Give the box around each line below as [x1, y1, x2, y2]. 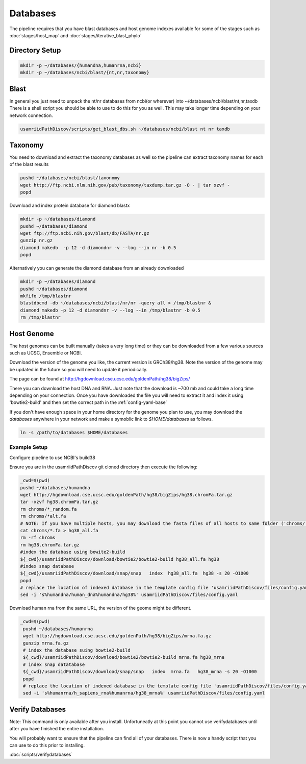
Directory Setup [9, 46, 61, 55]
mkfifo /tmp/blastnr [20, 293, 71, 299]
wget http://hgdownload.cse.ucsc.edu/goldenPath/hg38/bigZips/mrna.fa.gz [23, 633, 212, 639]
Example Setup [9, 444, 48, 451]
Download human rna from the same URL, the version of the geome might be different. [9, 605, 192, 611]
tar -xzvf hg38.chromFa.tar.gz [20, 499, 99, 505]
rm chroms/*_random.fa [20, 506, 77, 512]
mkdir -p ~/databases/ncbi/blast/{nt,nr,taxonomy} [20, 69, 150, 76]
